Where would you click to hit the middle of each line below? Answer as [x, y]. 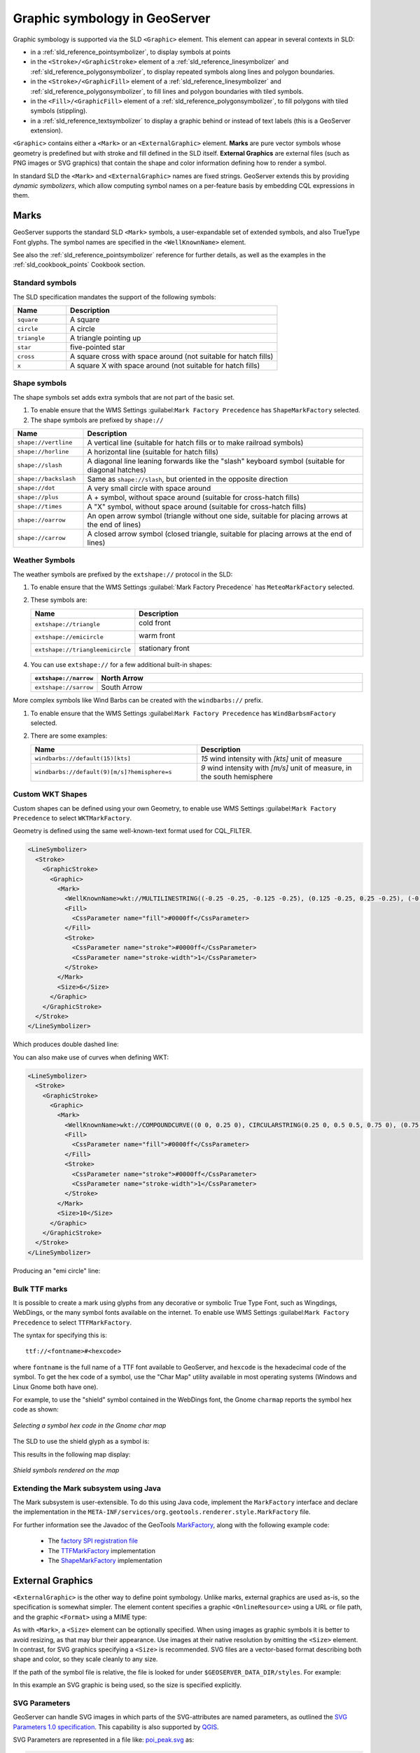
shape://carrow [41, 538]
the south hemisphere [237, 776]
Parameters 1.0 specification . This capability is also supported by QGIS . [116, 1727]
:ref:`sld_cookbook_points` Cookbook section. [79, 265]
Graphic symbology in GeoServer [112, 18]
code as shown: [36, 1409]
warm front [157, 635]
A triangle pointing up [106, 338]
